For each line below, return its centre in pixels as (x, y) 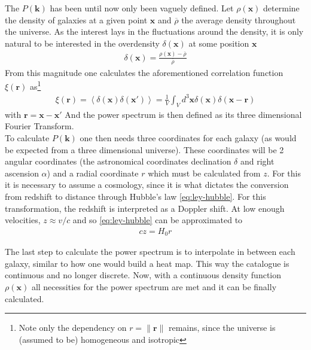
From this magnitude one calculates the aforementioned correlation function (144, 72)
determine (281, 8)
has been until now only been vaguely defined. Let (142, 8)
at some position (219, 43)
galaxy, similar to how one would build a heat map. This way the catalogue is (147, 263)
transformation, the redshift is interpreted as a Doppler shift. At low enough (145, 208)
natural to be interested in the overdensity (82, 43)
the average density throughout (239, 19)
